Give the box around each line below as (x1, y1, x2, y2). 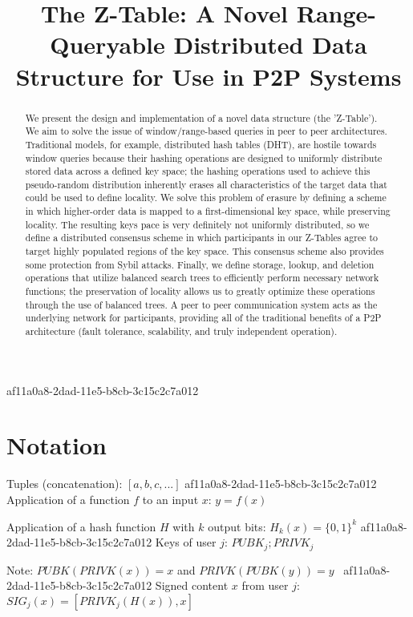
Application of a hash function (6, 518, 156, 534)
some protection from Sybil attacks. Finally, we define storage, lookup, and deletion (25, 257, 375, 271)
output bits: (208, 518, 266, 534)
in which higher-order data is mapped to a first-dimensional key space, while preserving (25, 204, 391, 218)
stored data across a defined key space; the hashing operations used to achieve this (25, 164, 370, 178)
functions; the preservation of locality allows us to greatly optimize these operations (25, 284, 375, 298)
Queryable (50, 28, 165, 61)
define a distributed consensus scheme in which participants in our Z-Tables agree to (25, 231, 379, 244)
